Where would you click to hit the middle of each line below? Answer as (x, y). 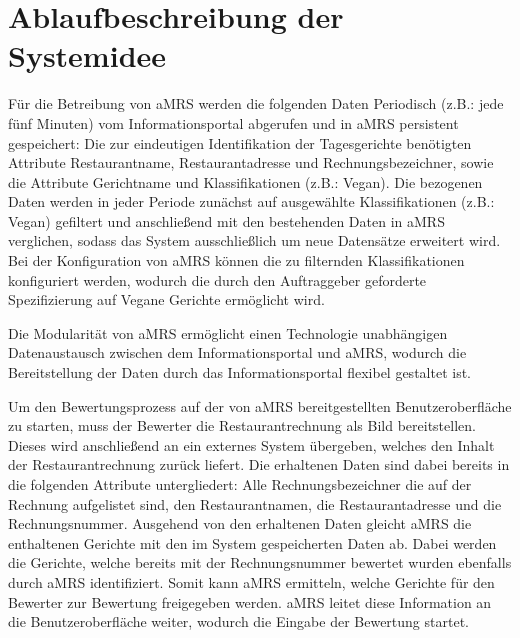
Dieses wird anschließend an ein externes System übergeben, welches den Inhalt (251, 444)
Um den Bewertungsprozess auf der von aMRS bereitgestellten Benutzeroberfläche (260, 405)
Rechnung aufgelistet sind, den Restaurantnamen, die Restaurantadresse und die (255, 503)
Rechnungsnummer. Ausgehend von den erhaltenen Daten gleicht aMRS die (240, 523)
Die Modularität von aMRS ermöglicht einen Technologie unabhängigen (228, 332)
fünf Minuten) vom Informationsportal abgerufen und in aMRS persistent (233, 122)
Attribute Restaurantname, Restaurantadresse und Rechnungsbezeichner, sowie (251, 162)
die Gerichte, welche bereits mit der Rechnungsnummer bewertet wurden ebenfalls (260, 562)
